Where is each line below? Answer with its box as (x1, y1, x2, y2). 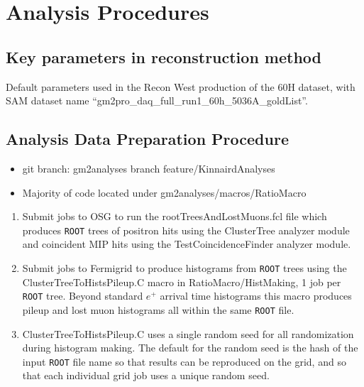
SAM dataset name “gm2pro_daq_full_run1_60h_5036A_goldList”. (6, 93, 308, 108)
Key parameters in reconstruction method (6, 45, 322, 67)
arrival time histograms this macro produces (160, 288, 352, 303)
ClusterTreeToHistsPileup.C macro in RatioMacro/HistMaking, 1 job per (22, 274, 341, 289)
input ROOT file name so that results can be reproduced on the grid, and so (22, 354, 346, 369)
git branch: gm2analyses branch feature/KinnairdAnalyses (22, 160, 275, 175)
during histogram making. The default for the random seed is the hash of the (22, 340, 358, 355)
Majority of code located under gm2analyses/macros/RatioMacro (22, 185, 307, 200)
